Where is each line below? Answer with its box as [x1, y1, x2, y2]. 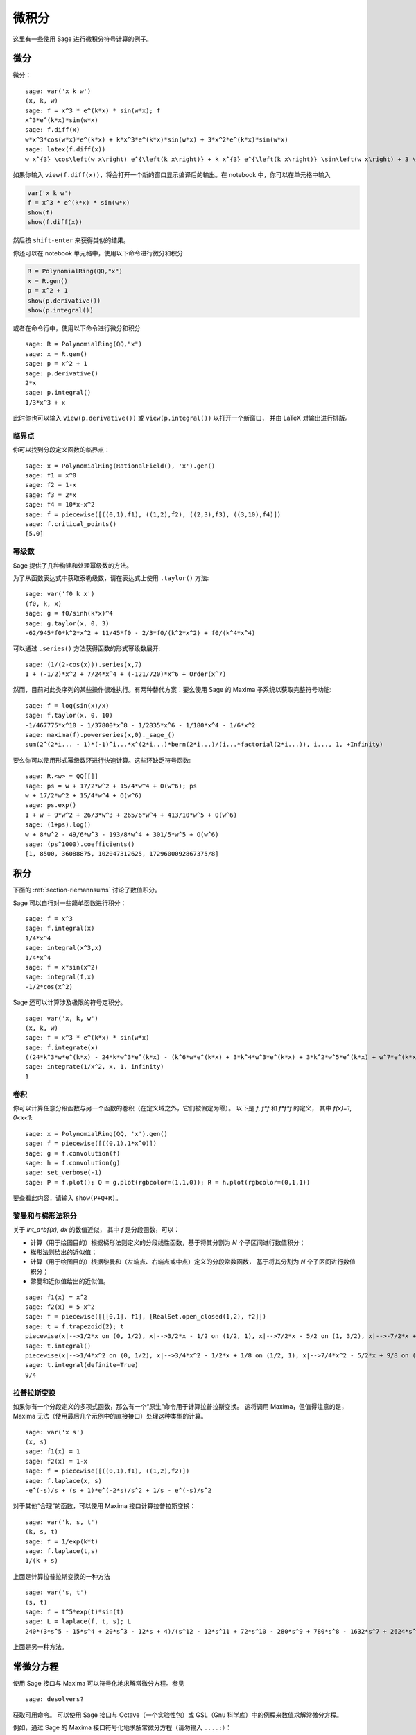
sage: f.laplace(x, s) [25, 1477, 103, 1484]
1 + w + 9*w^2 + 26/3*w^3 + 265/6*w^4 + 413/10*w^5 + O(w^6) [25, 811, 237, 819]
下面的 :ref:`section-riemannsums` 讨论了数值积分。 [12, 886, 161, 895]
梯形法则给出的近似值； [30, 1248, 97, 1256]
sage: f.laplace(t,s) [25, 1547, 98, 1555]
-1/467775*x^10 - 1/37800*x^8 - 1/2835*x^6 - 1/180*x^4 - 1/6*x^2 [25, 721, 256, 729]
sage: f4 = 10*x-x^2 [25, 500, 95, 509]
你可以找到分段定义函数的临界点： [12, 446, 110, 454]
